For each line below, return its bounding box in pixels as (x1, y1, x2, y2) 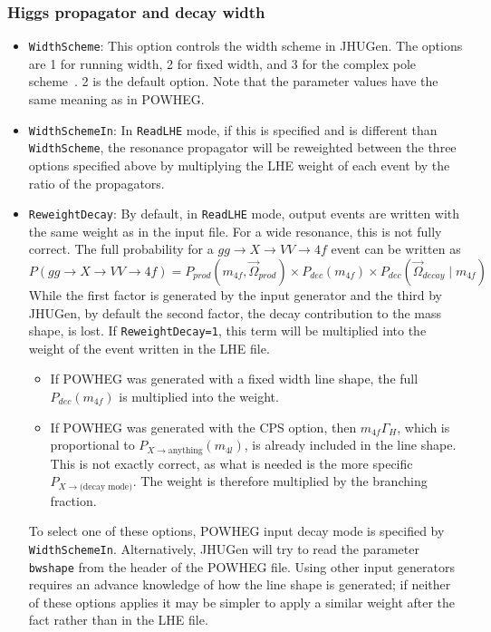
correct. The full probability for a (28, 239, 214, 258)
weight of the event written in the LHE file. (28, 338, 270, 357)
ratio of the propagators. (28, 173, 165, 192)
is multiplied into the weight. (119, 387, 279, 406)
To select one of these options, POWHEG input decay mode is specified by (28, 521, 445, 540)
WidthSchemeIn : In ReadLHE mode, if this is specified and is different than (28, 120, 438, 139)
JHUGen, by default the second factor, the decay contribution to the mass (28, 303, 442, 322)
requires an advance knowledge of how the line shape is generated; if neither (28, 575, 451, 594)
